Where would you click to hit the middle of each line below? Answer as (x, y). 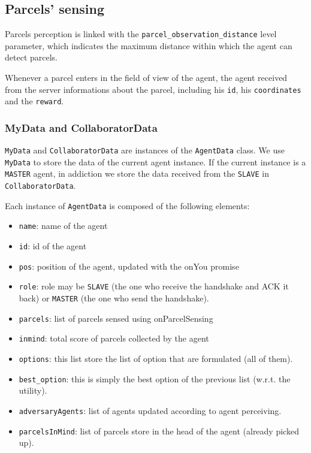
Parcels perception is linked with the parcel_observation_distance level (141, 34)
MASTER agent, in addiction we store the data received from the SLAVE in (137, 173)
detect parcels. (31, 57)
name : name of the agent (63, 226)
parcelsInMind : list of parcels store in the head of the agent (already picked (159, 431)
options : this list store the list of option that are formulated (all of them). (156, 359)
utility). (33, 390)
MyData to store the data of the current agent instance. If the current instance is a (155, 161)
